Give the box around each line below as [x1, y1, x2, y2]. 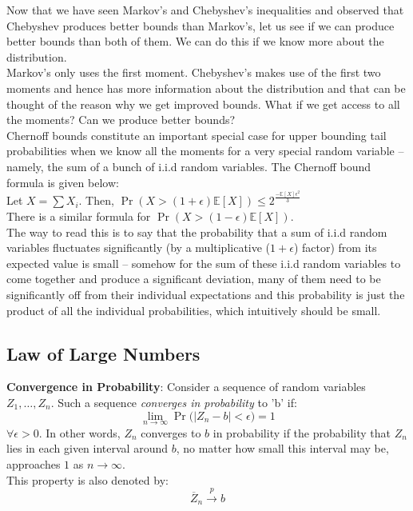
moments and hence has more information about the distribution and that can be [6, 79, 406, 96]
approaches [6, 455, 61, 472]
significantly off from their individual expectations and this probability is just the [6, 285, 405, 302]
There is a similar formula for [6, 208, 151, 225]
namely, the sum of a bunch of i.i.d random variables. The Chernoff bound [6, 158, 371, 174]
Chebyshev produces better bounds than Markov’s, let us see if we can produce [6, 17, 395, 34]
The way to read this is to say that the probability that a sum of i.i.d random [6, 223, 387, 240]
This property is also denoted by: [6, 471, 169, 488]
